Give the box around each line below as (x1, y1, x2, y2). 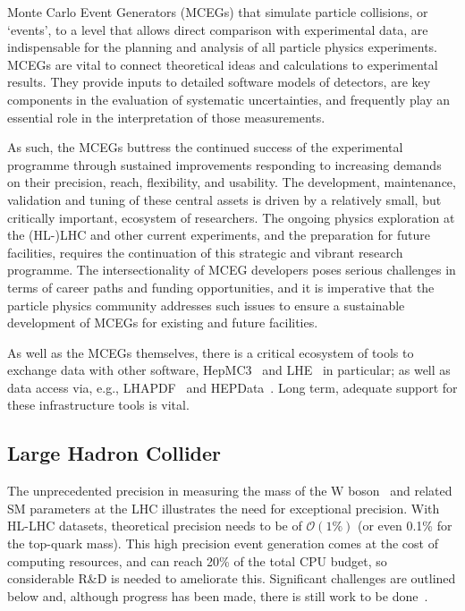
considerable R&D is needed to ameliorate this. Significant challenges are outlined (7, 569, 456, 588)
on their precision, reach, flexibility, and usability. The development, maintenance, (7, 173, 456, 191)
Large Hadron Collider (7, 439, 222, 467)
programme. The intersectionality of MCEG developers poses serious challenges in (7, 260, 456, 279)
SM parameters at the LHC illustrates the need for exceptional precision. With (7, 498, 440, 517)
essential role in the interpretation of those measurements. (7, 107, 325, 126)
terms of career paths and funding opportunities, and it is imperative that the (7, 277, 435, 296)
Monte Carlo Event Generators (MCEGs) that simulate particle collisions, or (7, 3, 428, 21)
